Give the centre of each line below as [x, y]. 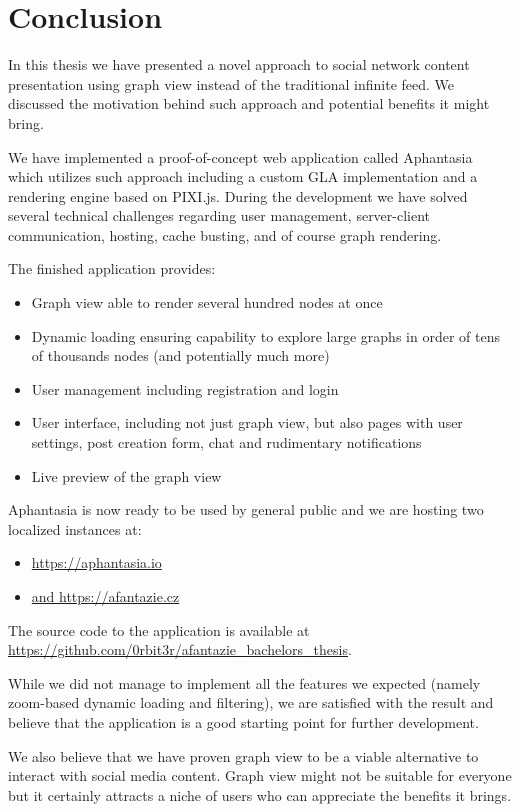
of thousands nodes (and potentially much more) [180, 355]
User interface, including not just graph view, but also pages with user [247, 422]
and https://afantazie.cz [105, 596]
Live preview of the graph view [126, 475]
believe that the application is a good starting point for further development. [243, 721]
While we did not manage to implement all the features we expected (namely [244, 682]
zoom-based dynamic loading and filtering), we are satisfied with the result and [251, 702]
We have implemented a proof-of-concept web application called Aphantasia [240, 156]
